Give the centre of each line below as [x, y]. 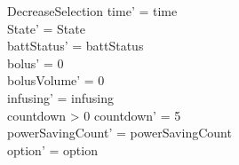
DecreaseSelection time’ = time [92, 11]
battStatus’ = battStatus [76, 46]
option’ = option [52, 149]
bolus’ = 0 [36, 63]
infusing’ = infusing [60, 97]
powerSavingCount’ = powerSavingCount [119, 133]
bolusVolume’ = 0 [56, 80]
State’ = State [46, 28]
